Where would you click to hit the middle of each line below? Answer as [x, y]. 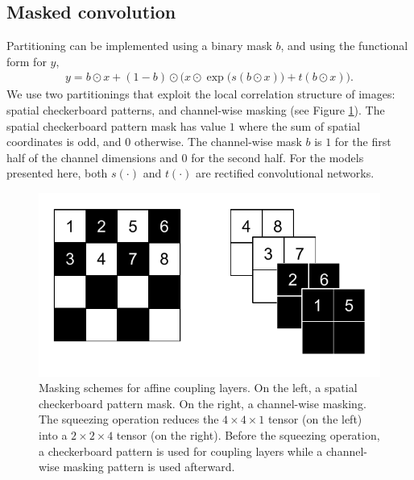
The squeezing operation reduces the [129, 419]
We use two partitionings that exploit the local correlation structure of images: [201, 94]
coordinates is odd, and [64, 142]
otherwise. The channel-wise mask [218, 142]
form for [27, 61]
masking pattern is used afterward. [149, 467]
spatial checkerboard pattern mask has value [116, 125]
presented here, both [57, 173]
